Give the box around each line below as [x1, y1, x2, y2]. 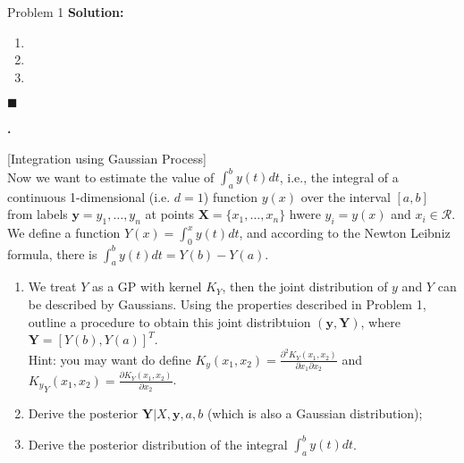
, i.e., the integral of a [279, 167, 399, 186]
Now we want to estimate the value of [7, 167, 215, 186]
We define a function [7, 223, 121, 242]
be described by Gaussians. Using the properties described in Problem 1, [28, 294, 426, 313]
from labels [7, 205, 68, 223]
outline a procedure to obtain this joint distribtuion [28, 312, 311, 331]
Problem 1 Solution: [7, 3, 124, 21]
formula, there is [7, 244, 97, 263]
